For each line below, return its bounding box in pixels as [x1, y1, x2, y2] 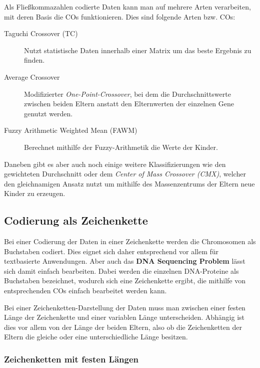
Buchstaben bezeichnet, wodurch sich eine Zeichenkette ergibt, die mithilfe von [4, 275, 246, 286]
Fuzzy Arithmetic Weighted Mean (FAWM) [4, 125, 137, 135]
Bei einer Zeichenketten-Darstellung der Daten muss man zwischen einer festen [4, 302, 245, 312]
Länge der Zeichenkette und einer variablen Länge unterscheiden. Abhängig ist [4, 312, 244, 322]
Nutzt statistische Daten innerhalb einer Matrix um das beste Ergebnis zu [24, 45, 251, 55]
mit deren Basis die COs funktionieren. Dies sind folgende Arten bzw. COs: [4, 11, 235, 22]
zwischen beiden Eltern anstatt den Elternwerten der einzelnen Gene [24, 98, 234, 109]
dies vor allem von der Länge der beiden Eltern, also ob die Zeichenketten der [4, 321, 242, 332]
